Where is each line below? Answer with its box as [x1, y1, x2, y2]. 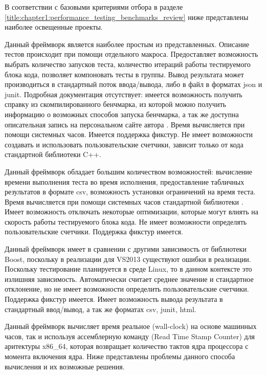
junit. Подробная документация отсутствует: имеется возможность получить [5, 89, 242, 99]
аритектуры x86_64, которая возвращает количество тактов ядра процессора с [5, 341, 249, 351]
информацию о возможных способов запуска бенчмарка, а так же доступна [5, 108, 239, 119]
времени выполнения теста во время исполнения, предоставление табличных [5, 176, 245, 187]
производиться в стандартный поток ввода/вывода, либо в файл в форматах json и [5, 79, 262, 90]
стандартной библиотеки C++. [5, 149, 101, 160]
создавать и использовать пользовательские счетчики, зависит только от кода [5, 139, 243, 149]
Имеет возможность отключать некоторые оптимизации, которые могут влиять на [5, 206, 258, 217]
